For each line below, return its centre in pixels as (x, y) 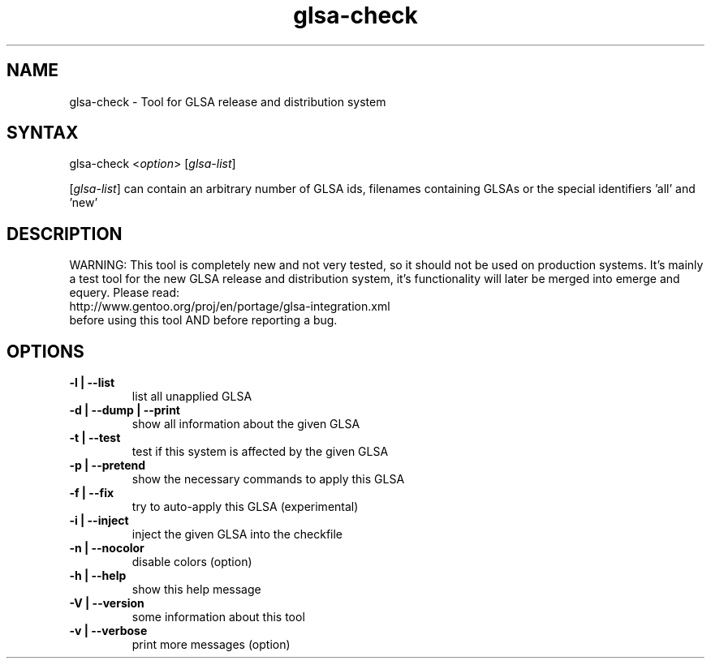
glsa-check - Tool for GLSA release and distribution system (228, 101)
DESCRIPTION (65, 234)
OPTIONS (45, 351)
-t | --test (95, 438)
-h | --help (98, 576)
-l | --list (92, 383)
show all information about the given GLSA (246, 424)
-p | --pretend (108, 466)
